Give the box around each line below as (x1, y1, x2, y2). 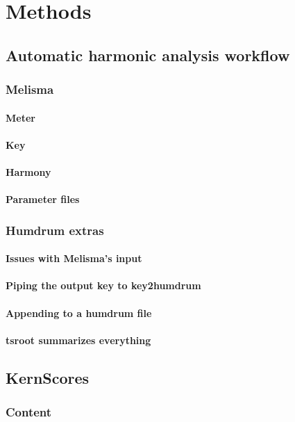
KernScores (6, 366, 90, 388)
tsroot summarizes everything (6, 332, 151, 347)
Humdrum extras (6, 221, 104, 238)
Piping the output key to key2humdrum (6, 278, 201, 293)
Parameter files (6, 192, 80, 206)
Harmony (6, 164, 51, 179)
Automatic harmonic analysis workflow (6, 44, 290, 65)
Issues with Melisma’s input (6, 251, 142, 266)
